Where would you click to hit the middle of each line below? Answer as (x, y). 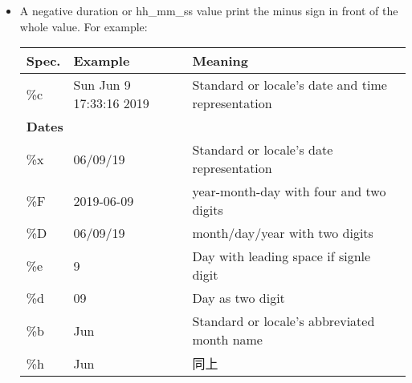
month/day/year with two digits (283, 233)
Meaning (220, 61)
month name (227, 340)
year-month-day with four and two (289, 191)
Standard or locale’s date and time (290, 85)
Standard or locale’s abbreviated (284, 321)
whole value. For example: (84, 26)
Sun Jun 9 (102, 85)
